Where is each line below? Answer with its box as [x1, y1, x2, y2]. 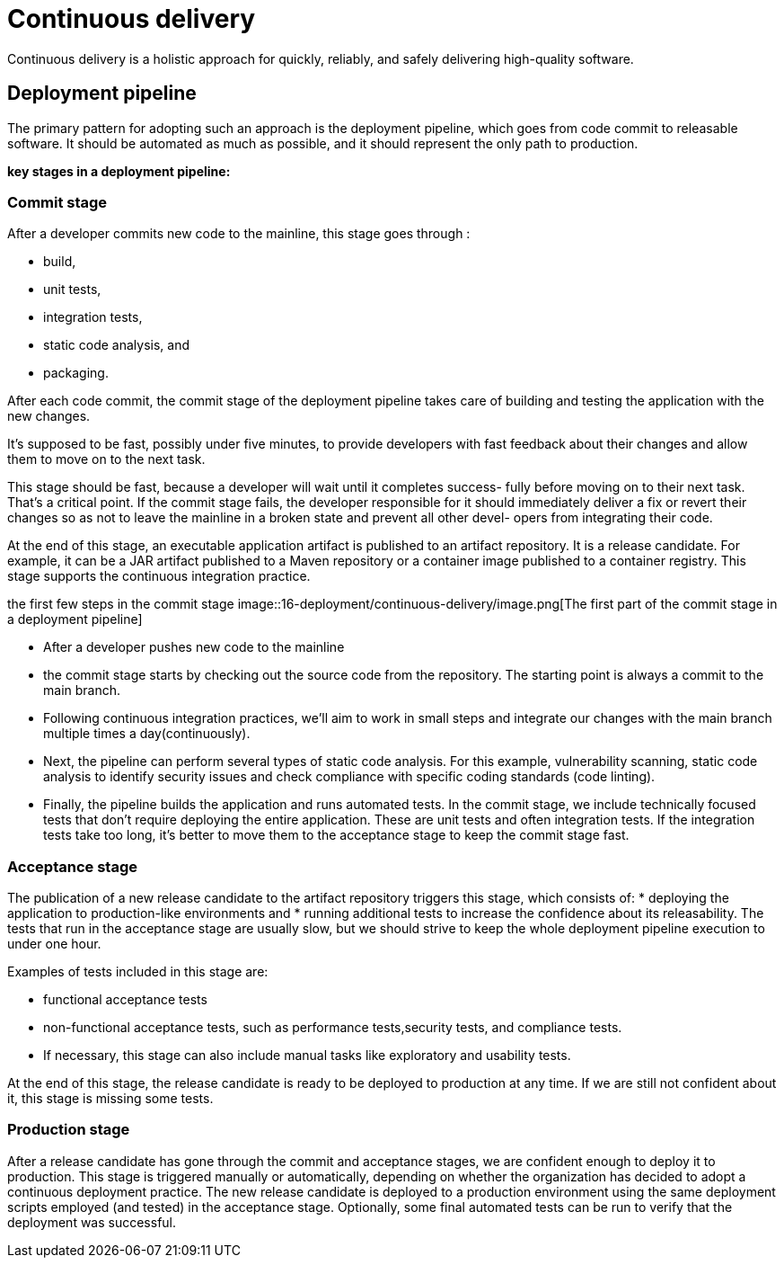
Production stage [7, 1120, 130, 1139]
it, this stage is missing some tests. [7, 1091, 214, 1107]
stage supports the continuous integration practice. [7, 568, 311, 584]
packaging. [43, 365, 109, 381]
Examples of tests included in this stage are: [7, 964, 269, 980]
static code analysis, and [43, 337, 190, 353]
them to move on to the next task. [7, 451, 206, 468]
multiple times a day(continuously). [43, 726, 251, 742]
